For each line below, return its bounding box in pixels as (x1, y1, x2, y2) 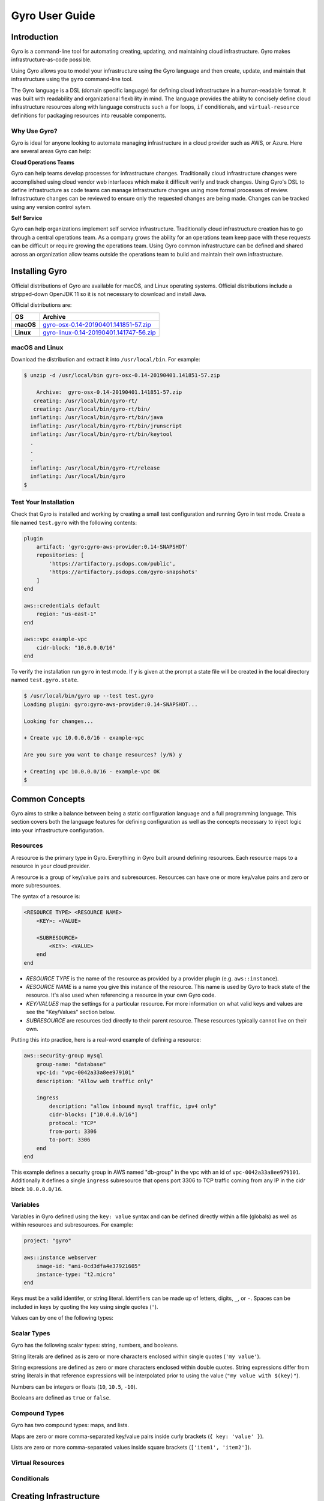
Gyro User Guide (11, 9, 95, 22)
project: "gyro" (23, 1237, 72, 1244)
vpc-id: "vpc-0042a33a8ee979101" (36, 1069, 135, 1076)
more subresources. (11, 881, 61, 889)
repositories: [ (36, 552, 84, 558)
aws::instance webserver (23, 1254, 97, 1261)
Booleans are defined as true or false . (11, 1394, 111, 1401)
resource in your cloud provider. (11, 862, 91, 870)
